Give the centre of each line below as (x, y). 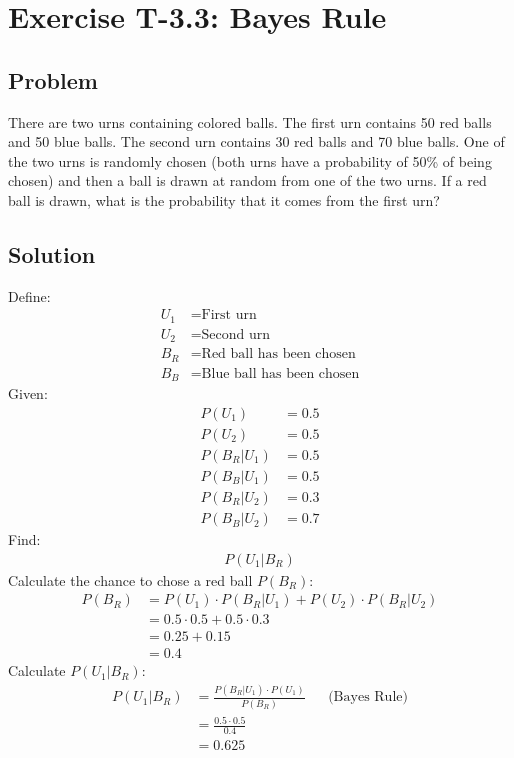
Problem (53, 79)
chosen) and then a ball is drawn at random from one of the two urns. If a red (247, 180)
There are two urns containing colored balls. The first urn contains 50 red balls (250, 121)
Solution (52, 253)
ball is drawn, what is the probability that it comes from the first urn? (224, 199)
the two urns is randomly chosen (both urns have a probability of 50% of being (250, 160)
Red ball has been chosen (278, 354)
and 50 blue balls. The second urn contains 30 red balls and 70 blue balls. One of (256, 141)
